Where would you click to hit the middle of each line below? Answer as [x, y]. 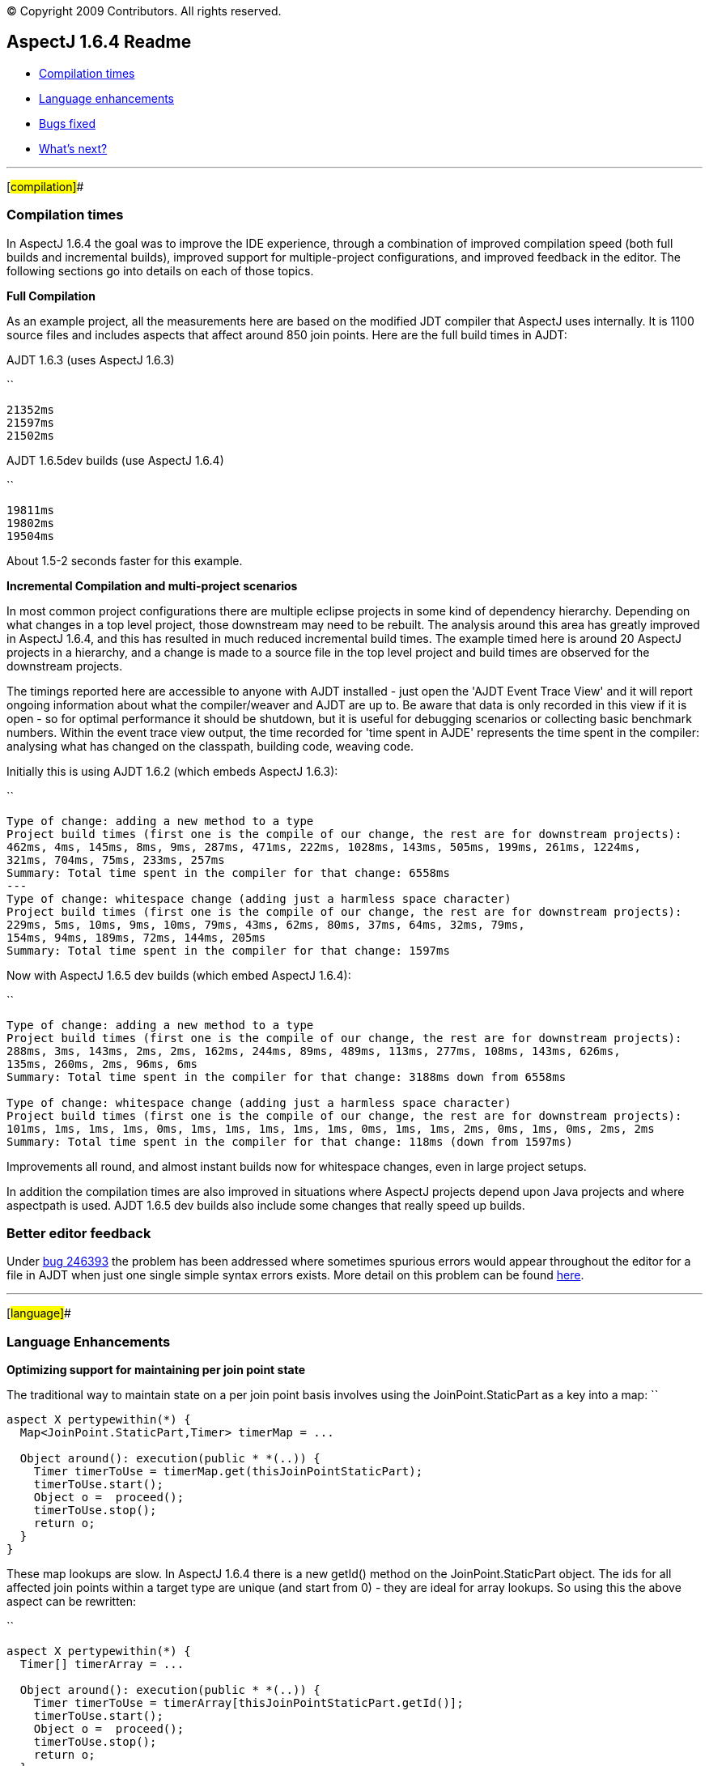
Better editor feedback [79, 1233]
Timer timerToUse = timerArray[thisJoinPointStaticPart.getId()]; [248, 1703]
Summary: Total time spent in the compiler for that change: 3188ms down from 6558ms [287, 1077]
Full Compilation [51, 296]
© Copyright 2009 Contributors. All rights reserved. [144, 11]
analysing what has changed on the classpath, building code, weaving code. [210, 746]
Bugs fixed [67, 123]
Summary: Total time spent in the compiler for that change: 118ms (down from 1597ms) [290, 1141]
